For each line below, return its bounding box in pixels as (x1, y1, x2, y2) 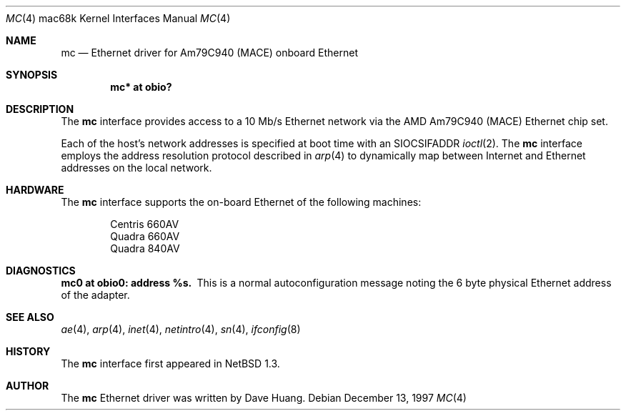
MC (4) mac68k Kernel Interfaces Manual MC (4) (6, 12, 231, 24)
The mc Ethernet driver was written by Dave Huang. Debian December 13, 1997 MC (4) (61, 392, 467, 404)
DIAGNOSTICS (6, 264, 76, 277)
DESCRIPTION (6, 103, 74, 115)
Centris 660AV (110, 218, 179, 230)
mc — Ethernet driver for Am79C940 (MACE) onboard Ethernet (61, 46, 358, 59)
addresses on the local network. (61, 162, 212, 174)
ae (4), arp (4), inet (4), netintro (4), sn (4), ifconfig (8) (61, 323, 301, 335)
